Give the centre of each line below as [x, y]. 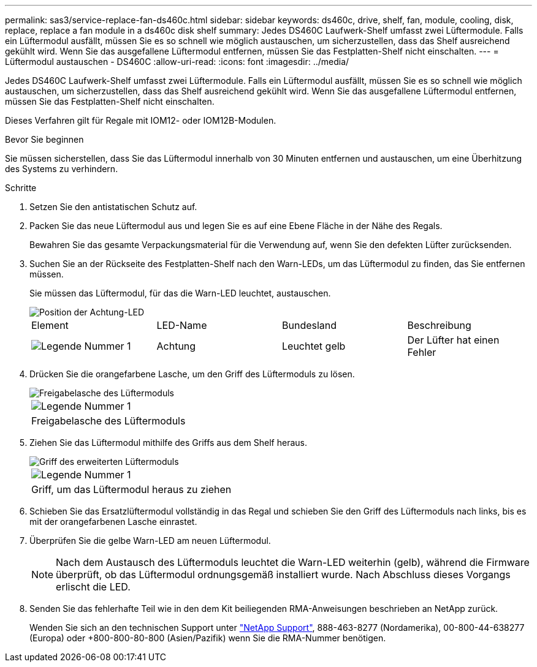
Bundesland [310, 325]
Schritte [21, 188]
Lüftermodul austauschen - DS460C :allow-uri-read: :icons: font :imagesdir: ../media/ [177, 62]
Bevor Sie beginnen [44, 139]
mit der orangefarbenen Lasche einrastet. [113, 522]
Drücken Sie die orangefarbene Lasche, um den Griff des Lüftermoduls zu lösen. [192, 374]
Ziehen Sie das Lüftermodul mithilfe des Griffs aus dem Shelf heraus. [168, 443]
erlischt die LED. [93, 587]
